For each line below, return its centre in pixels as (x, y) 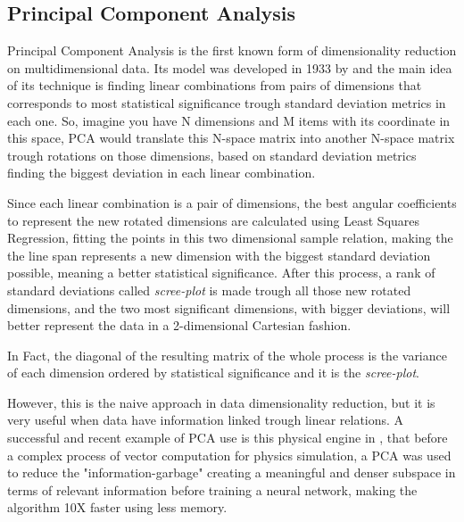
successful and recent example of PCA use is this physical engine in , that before (228, 438)
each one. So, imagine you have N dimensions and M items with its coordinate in (229, 120)
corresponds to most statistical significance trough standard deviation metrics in (227, 102)
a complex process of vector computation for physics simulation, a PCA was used (229, 455)
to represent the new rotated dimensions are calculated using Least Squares (214, 220)
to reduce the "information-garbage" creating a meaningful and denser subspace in (232, 472)
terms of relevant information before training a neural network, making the (212, 489)
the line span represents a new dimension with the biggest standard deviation (219, 255)
